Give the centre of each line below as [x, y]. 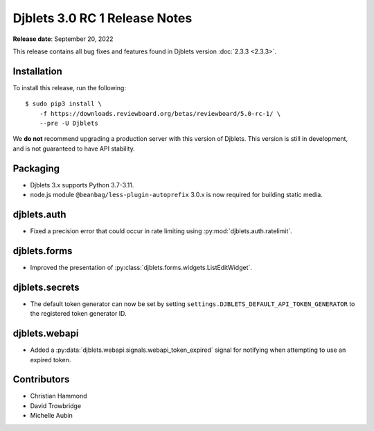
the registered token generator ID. [79, 314]
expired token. [51, 360]
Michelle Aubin [51, 416]
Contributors [41, 379]
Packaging [36, 168]
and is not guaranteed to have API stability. [74, 149]
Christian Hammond [59, 396]
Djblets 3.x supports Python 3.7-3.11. [82, 185]
